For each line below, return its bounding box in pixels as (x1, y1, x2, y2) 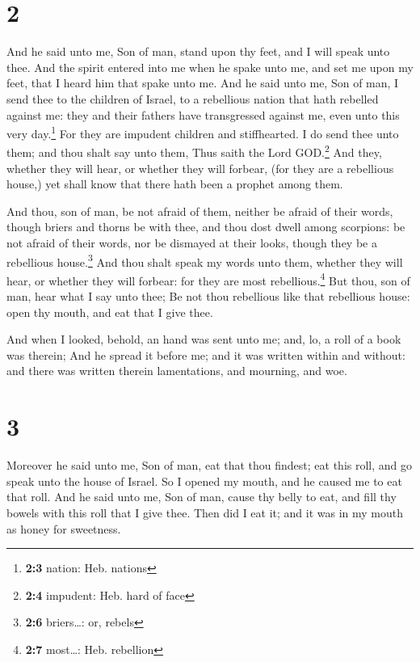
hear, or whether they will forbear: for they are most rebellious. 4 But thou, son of (6, 269, 410, 289)
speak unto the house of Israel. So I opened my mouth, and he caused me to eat (6, 472, 402, 489)
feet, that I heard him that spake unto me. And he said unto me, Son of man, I (6, 74, 399, 91)
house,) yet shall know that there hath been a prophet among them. (6, 175, 343, 192)
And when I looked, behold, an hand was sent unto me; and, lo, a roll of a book (6, 331, 401, 348)
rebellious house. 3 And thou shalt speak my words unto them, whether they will (6, 251, 403, 270)
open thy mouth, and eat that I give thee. (6, 303, 213, 320)
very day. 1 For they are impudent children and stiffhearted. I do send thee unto (6, 123, 399, 141)
